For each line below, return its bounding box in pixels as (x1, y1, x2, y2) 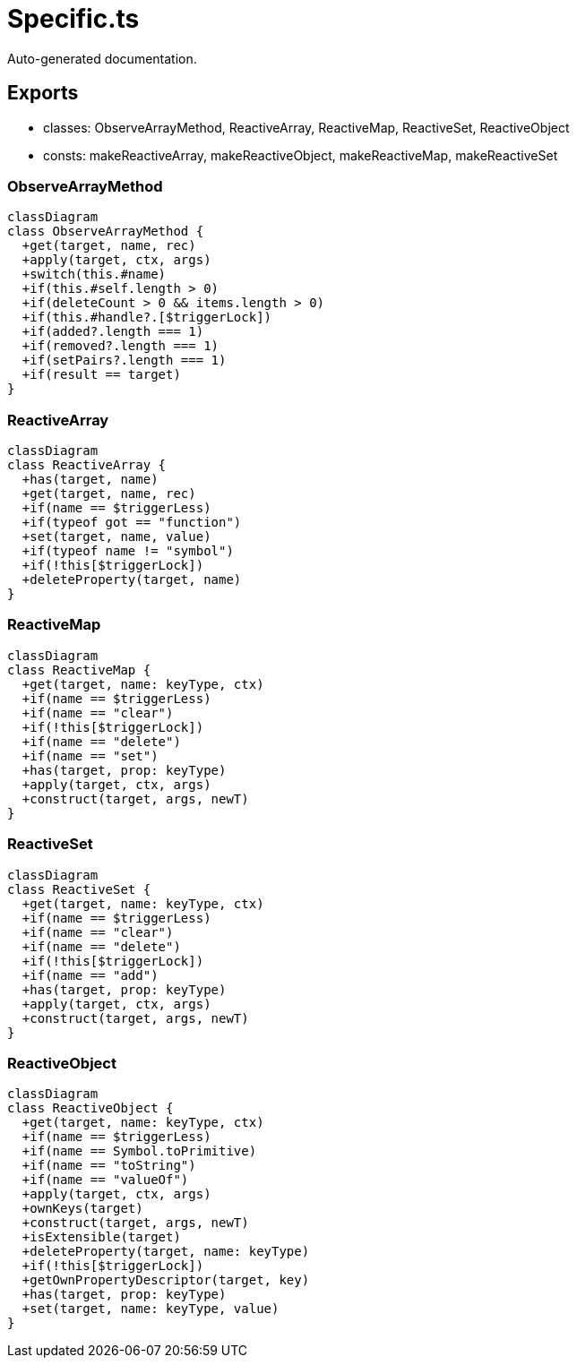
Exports (7, 82, 79, 105)
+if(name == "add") (22, 967, 159, 983)
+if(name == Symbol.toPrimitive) (22, 1144, 257, 1159)
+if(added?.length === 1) (22, 324, 204, 339)
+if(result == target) (22, 367, 181, 382)
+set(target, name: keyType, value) (22, 1301, 280, 1317)
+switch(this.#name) (22, 267, 167, 282)
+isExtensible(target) (22, 1230, 181, 1245)
